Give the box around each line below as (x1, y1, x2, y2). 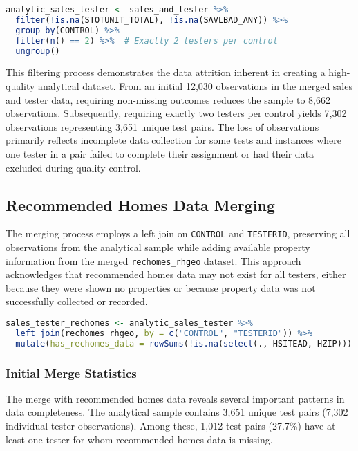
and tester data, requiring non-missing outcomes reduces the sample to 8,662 (6, 92, 330, 107)
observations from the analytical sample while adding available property (6, 239, 310, 254)
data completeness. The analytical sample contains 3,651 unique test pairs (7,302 (6, 405, 348, 419)
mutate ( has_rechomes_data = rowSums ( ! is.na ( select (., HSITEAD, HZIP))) (15, 338, 352, 349)
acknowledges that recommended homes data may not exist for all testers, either (6, 267, 346, 282)
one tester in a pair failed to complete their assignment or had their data (6, 146, 314, 160)
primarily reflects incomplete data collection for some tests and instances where (6, 133, 341, 147)
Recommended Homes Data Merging (6, 194, 276, 215)
